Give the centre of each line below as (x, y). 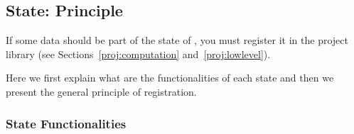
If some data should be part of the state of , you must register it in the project (177, 40)
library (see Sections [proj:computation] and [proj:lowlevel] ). (138, 54)
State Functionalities (66, 123)
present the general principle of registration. (101, 91)
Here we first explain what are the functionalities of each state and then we (170, 78)
